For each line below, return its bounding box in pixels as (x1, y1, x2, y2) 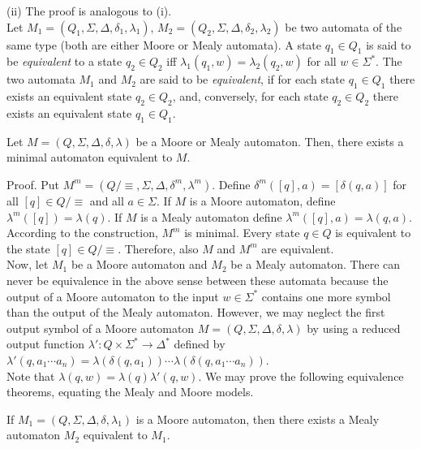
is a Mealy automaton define (140, 208, 282, 225)
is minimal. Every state (184, 224, 300, 241)
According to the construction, (6, 224, 158, 241)
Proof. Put (6, 175, 60, 192)
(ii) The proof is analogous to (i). (6, 2, 172, 19)
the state (6, 240, 50, 257)
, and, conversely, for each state (172, 88, 329, 105)
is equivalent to (335, 224, 411, 241)
